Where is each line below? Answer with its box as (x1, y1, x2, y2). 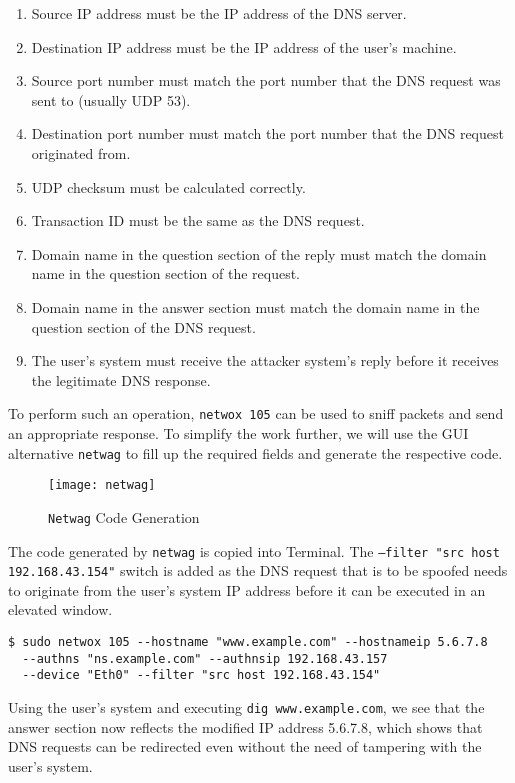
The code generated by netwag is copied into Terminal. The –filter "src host (8, 540, 500, 561)
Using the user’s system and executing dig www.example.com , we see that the (8, 697, 485, 717)
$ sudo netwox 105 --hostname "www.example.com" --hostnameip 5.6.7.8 (8, 635, 488, 650)
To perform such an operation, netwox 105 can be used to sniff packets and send (8, 403, 504, 424)
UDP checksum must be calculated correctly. (31, 176, 306, 197)
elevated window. (8, 599, 113, 620)
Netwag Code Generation (48, 506, 200, 527)
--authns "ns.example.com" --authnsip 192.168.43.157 (22, 651, 388, 666)
